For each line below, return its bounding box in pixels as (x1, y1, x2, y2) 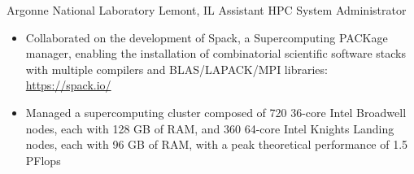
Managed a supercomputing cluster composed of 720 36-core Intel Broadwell (25, 103, 407, 120)
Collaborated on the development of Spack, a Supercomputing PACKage (25, 28, 388, 46)
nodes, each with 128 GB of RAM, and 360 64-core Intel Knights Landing (25, 120, 394, 137)
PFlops (25, 151, 61, 168)
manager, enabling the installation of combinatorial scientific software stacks (25, 45, 406, 62)
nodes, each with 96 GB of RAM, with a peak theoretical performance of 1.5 (25, 136, 408, 153)
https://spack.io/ (25, 76, 111, 94)
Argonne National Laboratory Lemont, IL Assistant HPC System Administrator (7, 2, 407, 18)
